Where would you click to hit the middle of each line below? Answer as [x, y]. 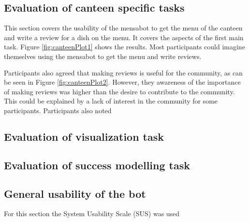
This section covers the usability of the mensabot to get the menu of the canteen [123, 28]
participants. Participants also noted [58, 110]
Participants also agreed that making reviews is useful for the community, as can [123, 72]
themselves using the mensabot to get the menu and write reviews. [103, 56]
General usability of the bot [75, 193]
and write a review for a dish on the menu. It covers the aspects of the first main [124, 37]
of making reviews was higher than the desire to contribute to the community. [119, 91]
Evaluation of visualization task [84, 136]
